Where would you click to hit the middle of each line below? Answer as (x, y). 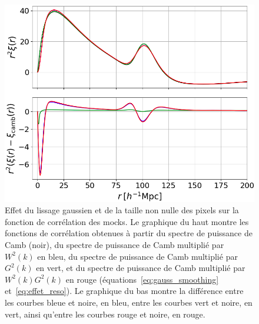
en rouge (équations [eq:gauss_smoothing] (142, 279)
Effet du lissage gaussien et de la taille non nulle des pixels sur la (122, 210)
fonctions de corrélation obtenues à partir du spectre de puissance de (129, 233)
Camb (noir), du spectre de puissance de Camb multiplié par (114, 244)
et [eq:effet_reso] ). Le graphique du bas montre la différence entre (124, 291)
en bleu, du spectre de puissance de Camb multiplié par (137, 256)
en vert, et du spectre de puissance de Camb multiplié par (141, 268)
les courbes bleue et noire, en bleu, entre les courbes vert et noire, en (129, 302)
